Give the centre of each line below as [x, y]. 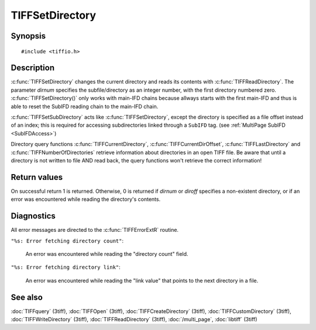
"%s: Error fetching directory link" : [66, 267]
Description [33, 68]
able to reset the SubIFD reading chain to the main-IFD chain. [85, 106]
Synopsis [28, 36]
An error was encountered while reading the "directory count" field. [107, 253]
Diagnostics [33, 216]
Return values [37, 177]
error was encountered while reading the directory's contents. [86, 199]
